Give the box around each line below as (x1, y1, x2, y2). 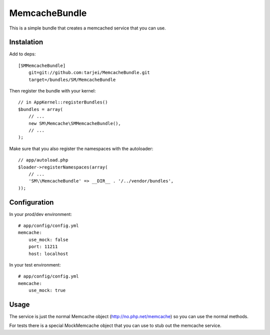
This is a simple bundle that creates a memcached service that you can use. (9, 25, 166, 31)
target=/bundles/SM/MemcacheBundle (28, 76, 116, 82)
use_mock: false (28, 236, 68, 242)
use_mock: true (28, 287, 66, 293)
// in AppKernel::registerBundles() (18, 99, 108, 105)
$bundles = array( (18, 106, 63, 112)
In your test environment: (9, 261, 61, 267)
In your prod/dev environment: (9, 211, 72, 217)
